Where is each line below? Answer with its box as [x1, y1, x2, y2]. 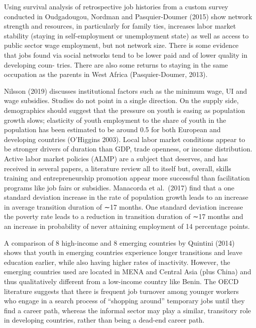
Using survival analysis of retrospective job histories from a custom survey [4, 1, 228, 11]
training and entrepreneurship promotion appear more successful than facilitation [4, 173, 250, 183]
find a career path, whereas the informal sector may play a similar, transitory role [4, 305, 251, 315]
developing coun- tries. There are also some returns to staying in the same [4, 59, 228, 70]
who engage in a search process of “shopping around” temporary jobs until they [4, 295, 245, 306]
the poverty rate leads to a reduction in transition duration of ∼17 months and [4, 211, 244, 221]
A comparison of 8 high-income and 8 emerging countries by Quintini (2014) [4, 237, 235, 248]
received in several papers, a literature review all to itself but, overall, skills [4, 163, 231, 173]
